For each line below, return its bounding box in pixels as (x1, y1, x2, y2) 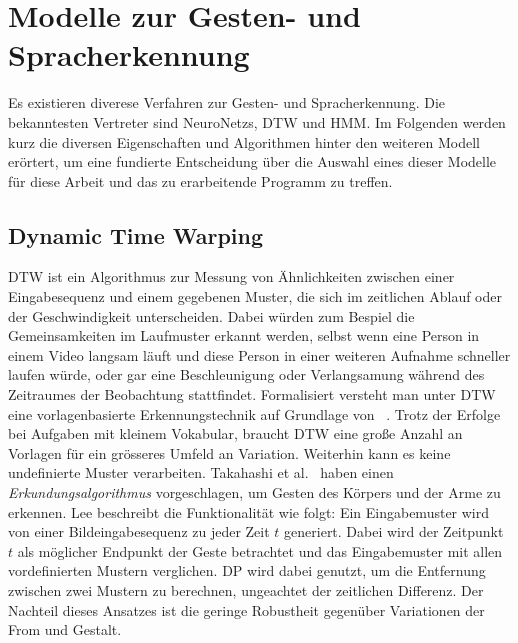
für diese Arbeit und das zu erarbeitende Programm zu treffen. (8, 170, 393, 191)
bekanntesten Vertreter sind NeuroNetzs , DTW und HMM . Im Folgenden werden (8, 111, 506, 132)
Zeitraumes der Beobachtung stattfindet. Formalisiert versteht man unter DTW (8, 384, 496, 405)
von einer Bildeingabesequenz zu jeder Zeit (8, 521, 270, 542)
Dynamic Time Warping (8, 219, 264, 250)
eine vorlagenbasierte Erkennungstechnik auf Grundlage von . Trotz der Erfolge (8, 403, 501, 424)
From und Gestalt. (8, 619, 122, 640)
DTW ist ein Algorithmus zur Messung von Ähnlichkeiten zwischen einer (8, 266, 455, 287)
